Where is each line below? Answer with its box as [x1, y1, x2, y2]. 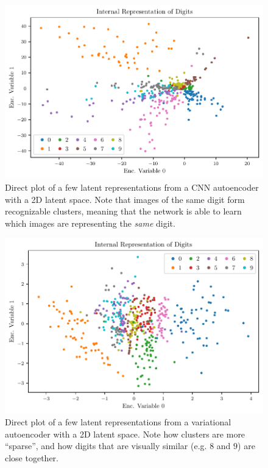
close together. [5, 452, 58, 464]
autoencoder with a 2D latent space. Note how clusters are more [5, 427, 245, 440]
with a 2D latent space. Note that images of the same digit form [5, 193, 245, 205]
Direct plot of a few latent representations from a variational [5, 416, 231, 428]
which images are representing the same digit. [5, 216, 175, 229]
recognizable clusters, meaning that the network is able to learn [5, 205, 242, 218]
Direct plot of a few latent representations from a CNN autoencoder [5, 180, 259, 193]
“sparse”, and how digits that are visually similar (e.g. [5, 439, 207, 452]
